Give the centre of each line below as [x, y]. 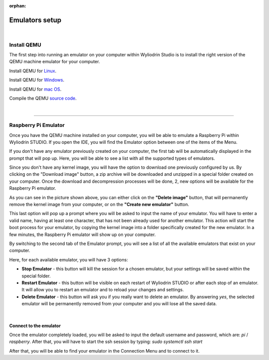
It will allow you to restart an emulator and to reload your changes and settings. [103, 290]
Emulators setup [35, 20]
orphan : [18, 6]
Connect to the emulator [35, 326]
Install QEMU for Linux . [33, 71]
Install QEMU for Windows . [37, 80]
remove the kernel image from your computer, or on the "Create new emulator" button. [99, 205]
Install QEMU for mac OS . [35, 89]
